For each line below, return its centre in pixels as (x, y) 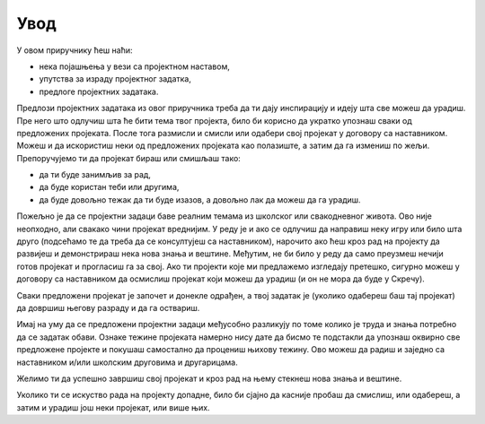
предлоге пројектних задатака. (99, 91)
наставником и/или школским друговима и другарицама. (127, 362)
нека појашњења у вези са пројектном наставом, (135, 66)
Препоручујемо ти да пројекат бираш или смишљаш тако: (129, 158)
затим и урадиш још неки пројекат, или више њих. (113, 407)
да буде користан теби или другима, (109, 187)
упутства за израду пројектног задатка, (115, 79)
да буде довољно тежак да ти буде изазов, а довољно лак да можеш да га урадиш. (200, 199)
